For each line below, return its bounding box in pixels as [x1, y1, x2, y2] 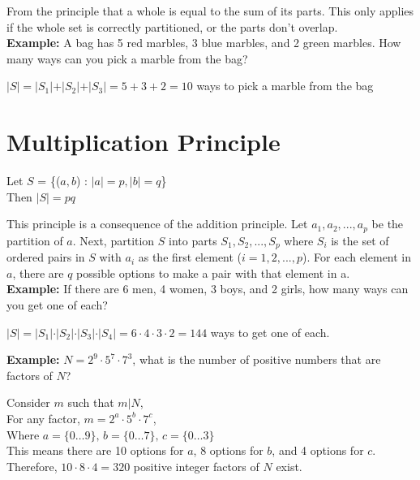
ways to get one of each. [210, 323, 330, 340]
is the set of [331, 231, 389, 249]
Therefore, [6, 457, 58, 474]
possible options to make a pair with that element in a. [76, 264, 350, 281]
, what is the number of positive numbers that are [132, 351, 381, 368]
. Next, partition [72, 231, 155, 249]
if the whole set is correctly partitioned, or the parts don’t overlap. [6, 18, 338, 35]
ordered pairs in [6, 249, 85, 266]
